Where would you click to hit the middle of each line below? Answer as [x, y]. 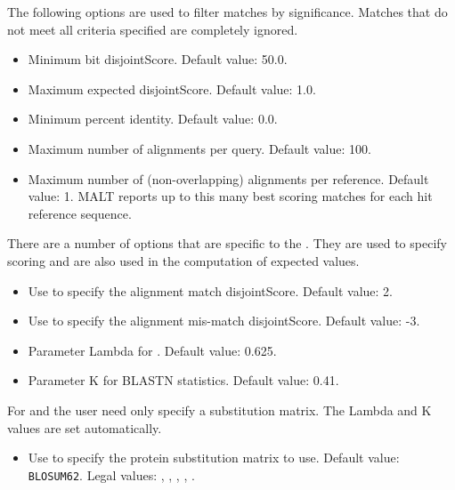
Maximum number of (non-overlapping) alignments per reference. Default [228, 178]
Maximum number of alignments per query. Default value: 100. [199, 148]
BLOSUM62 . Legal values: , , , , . [111, 474]
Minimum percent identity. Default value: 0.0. [153, 119]
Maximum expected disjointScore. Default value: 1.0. [172, 88]
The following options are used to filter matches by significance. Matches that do [227, 12]
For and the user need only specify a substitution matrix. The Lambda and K [219, 410]
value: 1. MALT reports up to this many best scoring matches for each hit [230, 196]
